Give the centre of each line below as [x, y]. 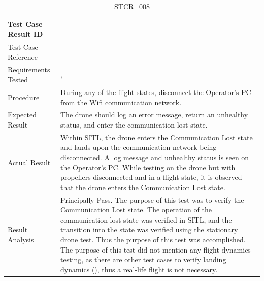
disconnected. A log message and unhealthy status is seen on [155, 157]
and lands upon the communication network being [139, 147]
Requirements [29, 69]
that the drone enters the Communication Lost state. [143, 187]
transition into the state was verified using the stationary [149, 229]
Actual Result [29, 162]
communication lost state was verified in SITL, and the [146, 219]
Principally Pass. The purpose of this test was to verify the [152, 199]
